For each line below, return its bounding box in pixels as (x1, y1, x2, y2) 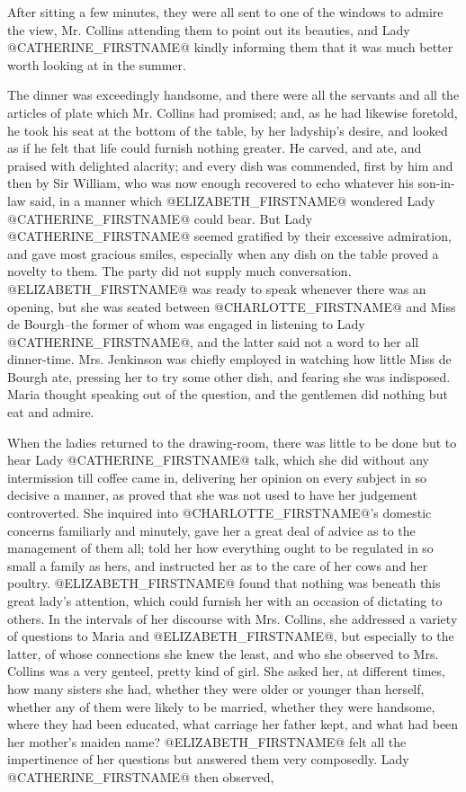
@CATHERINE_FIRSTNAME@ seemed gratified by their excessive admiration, (7, 227, 452, 245)
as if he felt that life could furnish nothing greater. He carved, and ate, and (7, 138, 422, 157)
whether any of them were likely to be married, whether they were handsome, (7, 697, 435, 716)
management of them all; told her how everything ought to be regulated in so (7, 538, 434, 557)
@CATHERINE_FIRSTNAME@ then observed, (7, 767, 274, 786)
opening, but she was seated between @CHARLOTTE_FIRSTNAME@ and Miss (7, 297, 456, 316)
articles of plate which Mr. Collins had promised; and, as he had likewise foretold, (7, 102, 458, 121)
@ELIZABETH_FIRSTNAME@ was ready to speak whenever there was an (7, 279, 426, 298)
